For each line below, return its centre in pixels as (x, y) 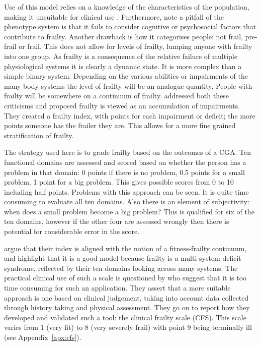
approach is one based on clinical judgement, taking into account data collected (126, 297)
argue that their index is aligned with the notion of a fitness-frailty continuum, (125, 248)
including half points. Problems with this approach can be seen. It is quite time (126, 191)
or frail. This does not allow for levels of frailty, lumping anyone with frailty (136, 46)
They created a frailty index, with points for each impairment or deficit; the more (130, 115)
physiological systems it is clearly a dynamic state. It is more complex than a (123, 66)
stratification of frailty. (39, 135)
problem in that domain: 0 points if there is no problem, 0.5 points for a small (124, 172)
